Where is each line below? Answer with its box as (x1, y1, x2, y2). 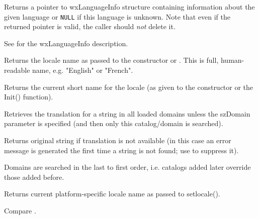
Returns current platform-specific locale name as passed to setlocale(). (4, 188, 220, 199)
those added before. (4, 171, 64, 182)
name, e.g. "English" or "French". (32, 65, 133, 75)
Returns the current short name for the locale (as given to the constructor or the (4, 81, 253, 92)
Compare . (4, 205, 36, 215)
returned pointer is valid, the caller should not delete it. (4, 21, 176, 32)
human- (220, 55, 244, 65)
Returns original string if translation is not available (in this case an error (4, 135, 231, 145)
